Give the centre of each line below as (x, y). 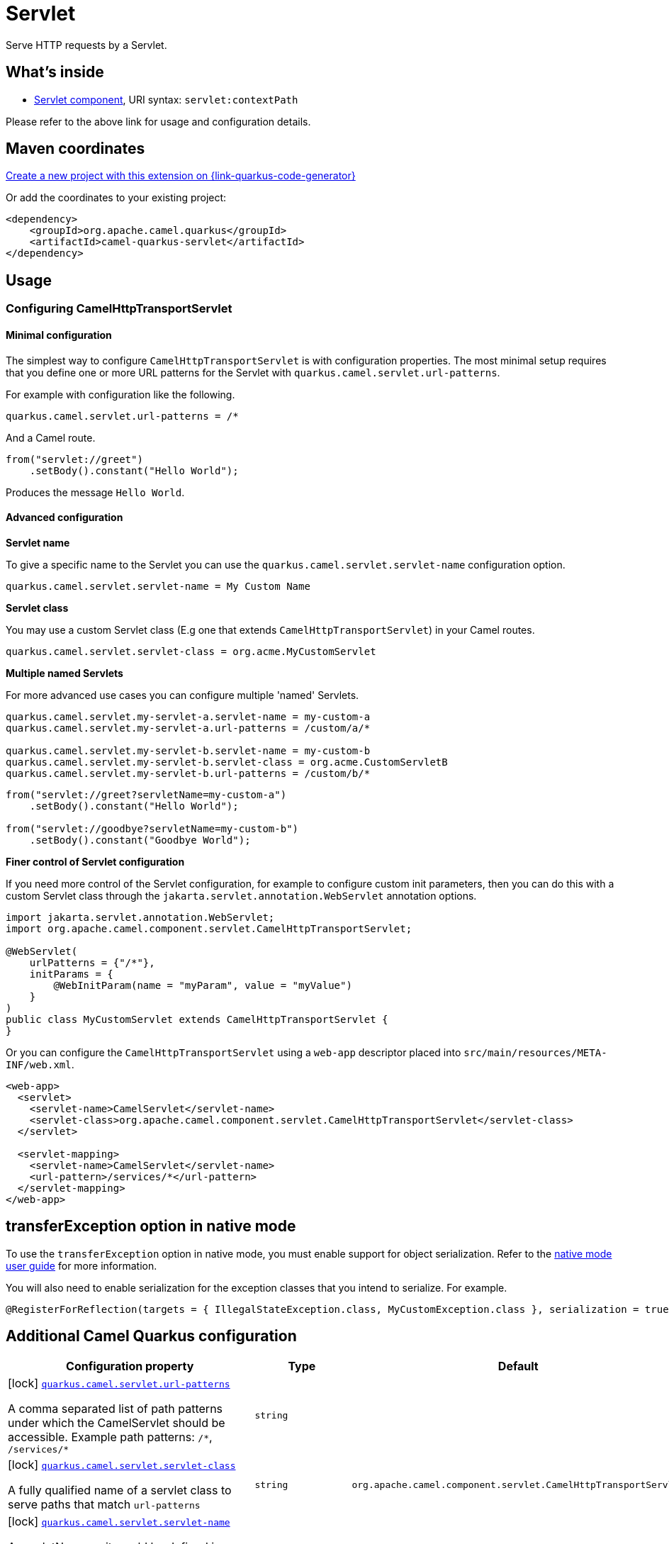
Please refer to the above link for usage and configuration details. (158, 121)
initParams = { (71, 974)
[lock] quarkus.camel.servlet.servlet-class (122, 1465)
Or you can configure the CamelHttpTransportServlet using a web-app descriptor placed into (234, 1052)
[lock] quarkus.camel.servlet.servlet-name (119, 1522)
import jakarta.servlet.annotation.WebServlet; (140, 917)
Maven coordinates (75, 149)
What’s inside (55, 72)
